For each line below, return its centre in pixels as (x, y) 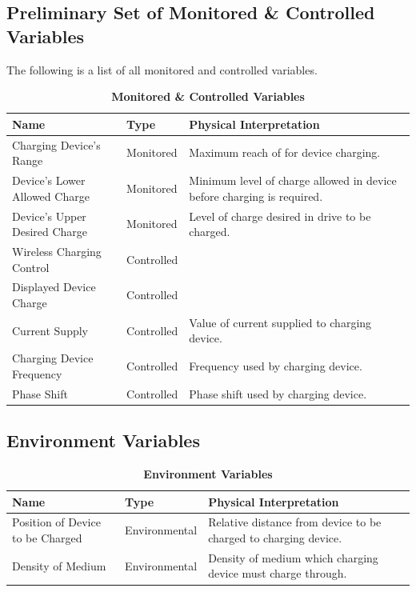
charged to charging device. (275, 538)
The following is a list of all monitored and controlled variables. (162, 69)
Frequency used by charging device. (276, 366)
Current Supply (50, 330)
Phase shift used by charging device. (278, 393)
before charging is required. (256, 196)
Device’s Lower (49, 180)
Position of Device (56, 522)
